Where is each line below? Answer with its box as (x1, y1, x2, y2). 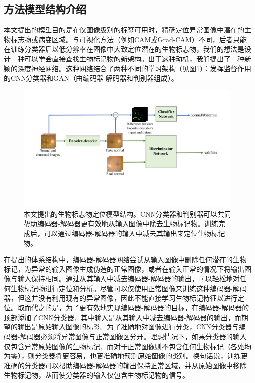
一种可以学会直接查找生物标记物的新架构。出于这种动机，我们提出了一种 (10, 53, 244, 63)
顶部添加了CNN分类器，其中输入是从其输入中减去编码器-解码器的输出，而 (4, 312, 241, 322)
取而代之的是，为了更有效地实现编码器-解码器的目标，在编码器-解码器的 (17, 302, 249, 313)
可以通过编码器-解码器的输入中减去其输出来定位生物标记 (44, 228, 225, 238)
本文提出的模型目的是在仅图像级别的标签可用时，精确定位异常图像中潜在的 (4, 25, 244, 35)
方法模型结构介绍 (4, 1, 86, 17)
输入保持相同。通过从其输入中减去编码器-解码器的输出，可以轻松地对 (17, 273, 240, 284)
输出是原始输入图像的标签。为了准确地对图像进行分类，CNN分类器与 (17, 322, 239, 332)
